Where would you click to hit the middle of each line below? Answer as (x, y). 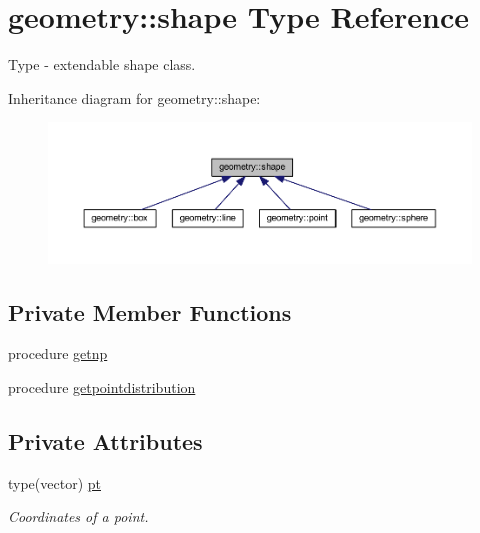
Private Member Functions (150, 311)
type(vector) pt (54, 482)
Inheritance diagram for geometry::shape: (134, 97)
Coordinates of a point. (78, 516)
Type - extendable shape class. (102, 64)
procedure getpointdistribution (102, 387)
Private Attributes (105, 441)
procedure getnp (58, 353)
